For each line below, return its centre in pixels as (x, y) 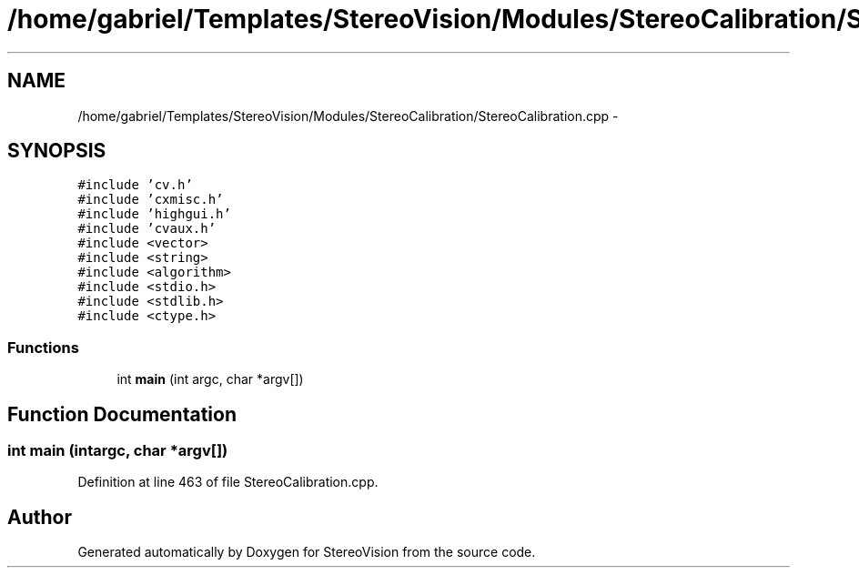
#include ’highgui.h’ (154, 214)
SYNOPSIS (57, 151)
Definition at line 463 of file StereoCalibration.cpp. (228, 482)
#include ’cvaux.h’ (147, 229)
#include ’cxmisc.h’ (151, 200)
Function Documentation (122, 414)
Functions (43, 347)
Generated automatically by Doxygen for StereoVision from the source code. (307, 552)
